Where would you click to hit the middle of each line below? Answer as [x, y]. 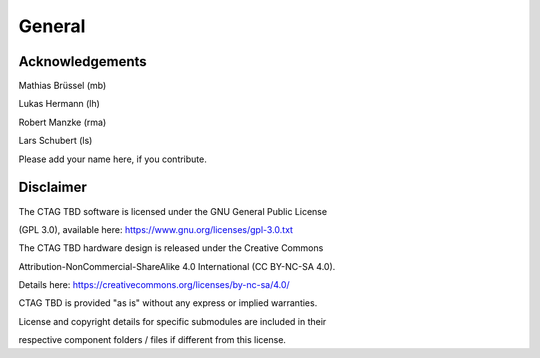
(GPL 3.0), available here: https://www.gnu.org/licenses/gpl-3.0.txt [156, 229]
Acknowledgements [82, 61]
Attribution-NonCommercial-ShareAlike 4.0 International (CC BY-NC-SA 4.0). [177, 266]
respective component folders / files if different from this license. [152, 340]
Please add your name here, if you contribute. [112, 159]
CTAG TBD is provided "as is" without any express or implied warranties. [168, 303]
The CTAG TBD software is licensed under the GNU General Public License [173, 211]
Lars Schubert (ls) [55, 141]
